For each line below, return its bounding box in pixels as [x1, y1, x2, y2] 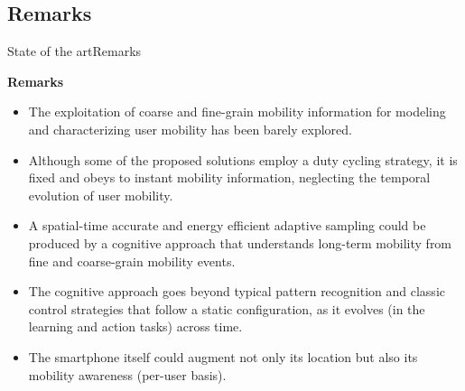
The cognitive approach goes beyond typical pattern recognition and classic [28, 282, 445, 301]
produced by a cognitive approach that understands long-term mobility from [28, 233, 452, 252]
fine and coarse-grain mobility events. [28, 251, 236, 270]
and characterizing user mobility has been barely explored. [28, 119, 352, 138]
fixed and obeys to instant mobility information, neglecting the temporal [28, 168, 431, 187]
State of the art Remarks [7, 42, 142, 61]
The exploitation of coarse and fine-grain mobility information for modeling [28, 102, 446, 121]
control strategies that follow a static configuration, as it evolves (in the [28, 299, 425, 318]
